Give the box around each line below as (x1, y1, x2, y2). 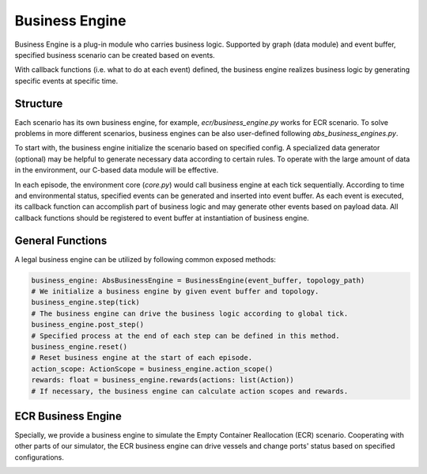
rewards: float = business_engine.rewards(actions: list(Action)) (31, 376, 294, 385)
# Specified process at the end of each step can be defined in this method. (31, 331, 340, 340)
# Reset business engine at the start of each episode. (31, 353, 253, 362)
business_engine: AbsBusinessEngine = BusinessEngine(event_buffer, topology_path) (31, 275, 365, 285)
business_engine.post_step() (31, 320, 145, 329)
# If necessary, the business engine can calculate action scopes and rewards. (31, 386, 349, 396)
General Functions (14, 233, 108, 247)
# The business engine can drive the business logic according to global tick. (31, 309, 349, 318)
